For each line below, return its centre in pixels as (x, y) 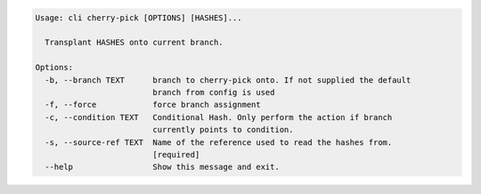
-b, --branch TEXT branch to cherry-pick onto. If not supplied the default (228, 80)
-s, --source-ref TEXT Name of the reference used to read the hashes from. (219, 142)
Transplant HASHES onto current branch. (134, 43)
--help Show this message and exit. (162, 167)
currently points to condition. (223, 130)
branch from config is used (214, 92)
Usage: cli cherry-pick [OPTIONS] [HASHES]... (139, 17)
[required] (176, 154)
